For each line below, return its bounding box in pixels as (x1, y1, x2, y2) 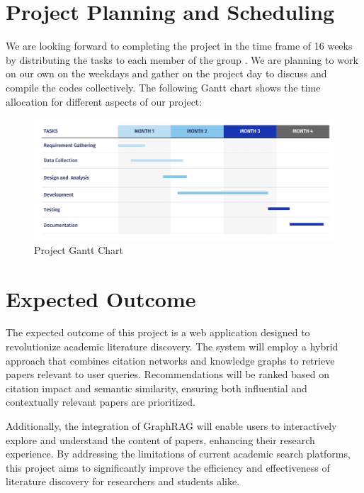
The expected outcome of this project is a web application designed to (6, 325, 310, 340)
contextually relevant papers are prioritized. (6, 394, 195, 409)
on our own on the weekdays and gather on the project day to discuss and (6, 66, 327, 81)
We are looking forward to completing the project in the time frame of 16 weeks (6, 38, 353, 53)
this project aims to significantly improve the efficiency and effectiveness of (6, 460, 330, 475)
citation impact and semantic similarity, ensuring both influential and (6, 380, 307, 395)
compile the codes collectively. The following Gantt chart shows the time (6, 79, 321, 94)
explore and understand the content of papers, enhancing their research (6, 432, 315, 447)
